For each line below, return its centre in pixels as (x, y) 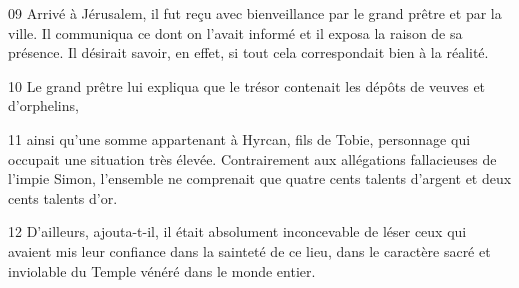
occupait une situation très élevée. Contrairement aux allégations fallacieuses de (252, 158)
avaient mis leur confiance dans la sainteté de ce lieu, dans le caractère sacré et (249, 250)
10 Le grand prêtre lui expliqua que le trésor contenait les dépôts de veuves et (247, 85)
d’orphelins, (43, 105)
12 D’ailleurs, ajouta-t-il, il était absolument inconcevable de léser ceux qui (237, 231)
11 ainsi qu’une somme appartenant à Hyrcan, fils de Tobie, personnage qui (239, 138)
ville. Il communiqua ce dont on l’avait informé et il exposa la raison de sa (235, 32)
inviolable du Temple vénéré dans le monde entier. (162, 270)
